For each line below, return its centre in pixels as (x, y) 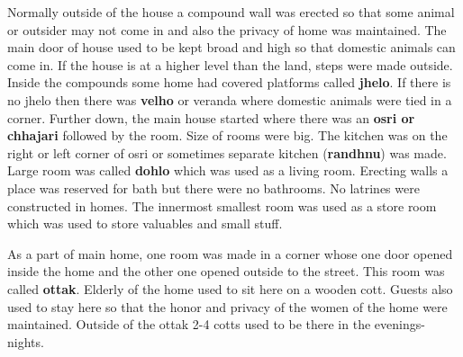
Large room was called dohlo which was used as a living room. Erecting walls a (228, 170)
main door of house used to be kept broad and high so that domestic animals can (231, 47)
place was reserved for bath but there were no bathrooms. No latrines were (213, 187)
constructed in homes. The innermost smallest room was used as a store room (222, 205)
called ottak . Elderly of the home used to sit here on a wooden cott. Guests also (230, 288)
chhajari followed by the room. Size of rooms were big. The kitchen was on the (227, 135)
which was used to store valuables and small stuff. (145, 223)
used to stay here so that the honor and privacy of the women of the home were (227, 306)
